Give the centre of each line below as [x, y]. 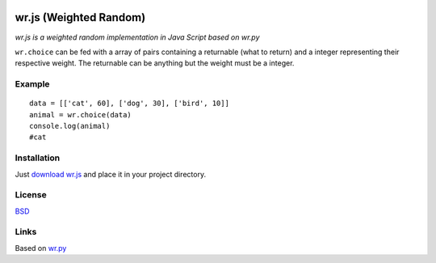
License [31, 195]
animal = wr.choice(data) [81, 115]
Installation [38, 158]
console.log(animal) [70, 126]
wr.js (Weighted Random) [80, 17]
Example [32, 84]
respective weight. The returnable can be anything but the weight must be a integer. [155, 63]
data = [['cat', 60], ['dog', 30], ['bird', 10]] [130, 104]
